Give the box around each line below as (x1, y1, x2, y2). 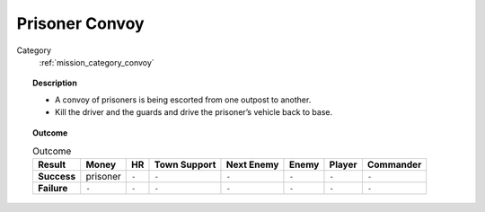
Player (329, 158, 357, 171)
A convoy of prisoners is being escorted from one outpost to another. (55, 94, 312, 105)
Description (32, 77, 78, 89)
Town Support (154, 158, 216, 171)
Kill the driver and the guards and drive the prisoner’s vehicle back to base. (55, 107, 332, 118)
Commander (366, 158, 422, 171)
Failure (37, 182, 68, 195)
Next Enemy (225, 158, 279, 171)
